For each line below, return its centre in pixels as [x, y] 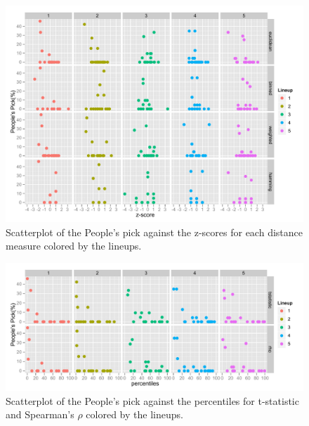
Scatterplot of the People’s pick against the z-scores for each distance [154, 232]
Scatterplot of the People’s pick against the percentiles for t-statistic [152, 400]
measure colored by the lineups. [74, 246]
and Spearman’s [40, 414]
